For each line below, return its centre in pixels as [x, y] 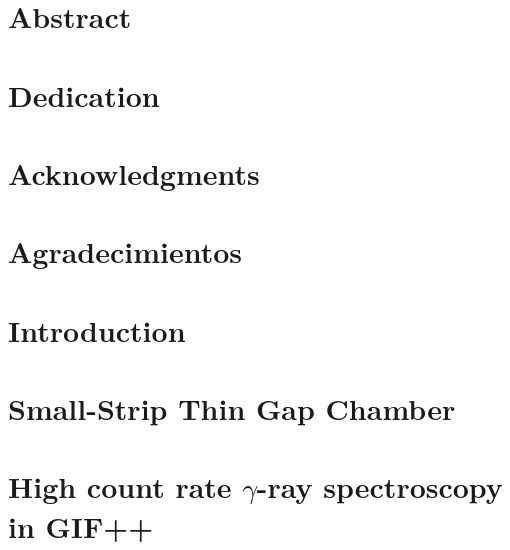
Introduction [97, 329]
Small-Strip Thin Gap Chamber [232, 408]
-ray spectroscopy [379, 486]
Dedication [84, 94]
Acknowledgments [134, 172]
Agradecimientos [125, 251]
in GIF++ [81, 525]
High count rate [120, 486]
